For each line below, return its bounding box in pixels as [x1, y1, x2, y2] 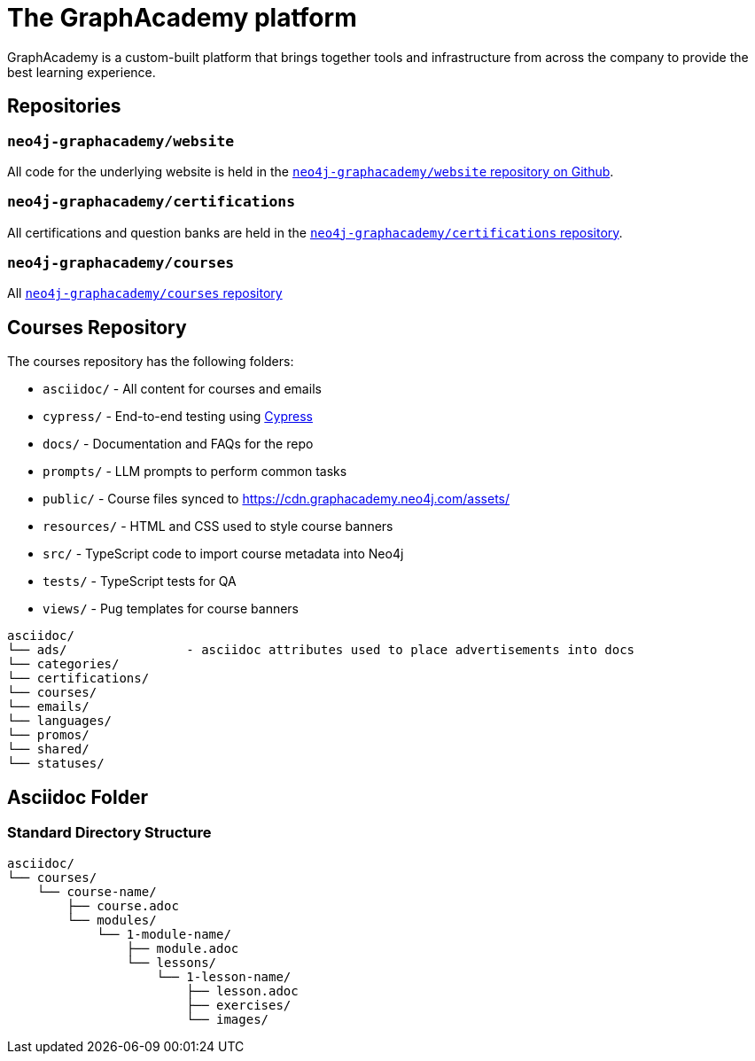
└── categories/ [7, 657, 120, 672]
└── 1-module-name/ [97, 926, 231, 941]
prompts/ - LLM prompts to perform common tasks [43, 464, 347, 480]
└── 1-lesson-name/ [156, 969, 292, 984]
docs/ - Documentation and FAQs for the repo [43, 436, 314, 452]
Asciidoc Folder [7, 785, 148, 808]
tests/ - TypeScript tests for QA [43, 573, 237, 589]
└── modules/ [66, 912, 157, 927]
